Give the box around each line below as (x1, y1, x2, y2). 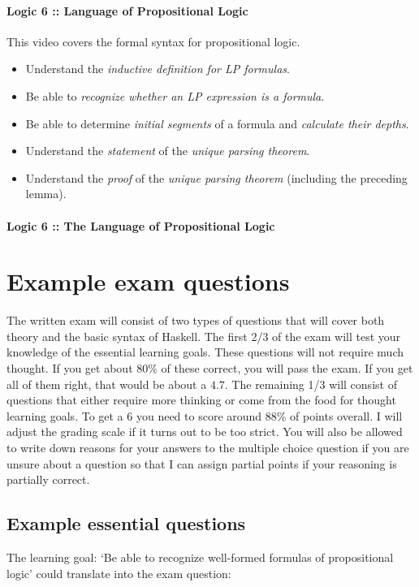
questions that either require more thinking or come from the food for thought (6, 391, 396, 408)
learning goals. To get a (6, 407, 123, 424)
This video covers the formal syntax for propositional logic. (6, 32, 300, 50)
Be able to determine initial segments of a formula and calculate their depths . (25, 114, 409, 132)
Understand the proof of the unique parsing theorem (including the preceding (25, 169, 408, 186)
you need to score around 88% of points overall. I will (136, 407, 403, 424)
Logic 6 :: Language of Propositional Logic (6, 2, 248, 19)
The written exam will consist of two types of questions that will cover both (6, 312, 385, 329)
